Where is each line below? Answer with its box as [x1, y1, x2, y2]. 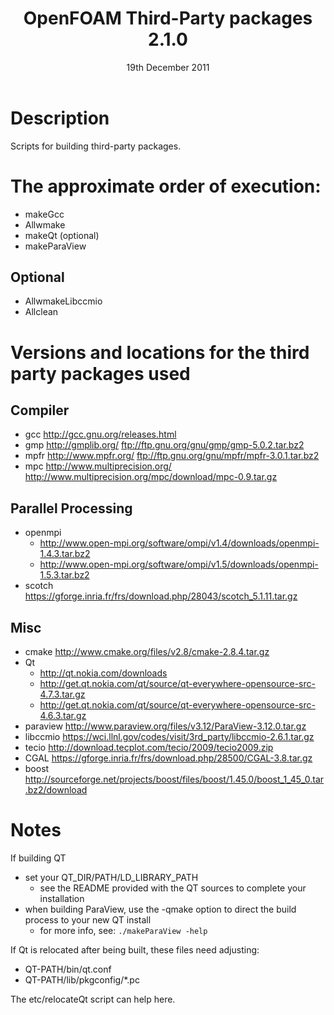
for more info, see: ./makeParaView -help [39, 925, 208, 936]
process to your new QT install [24, 914, 152, 926]
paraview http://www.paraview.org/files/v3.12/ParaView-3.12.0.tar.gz [24, 720, 307, 732]
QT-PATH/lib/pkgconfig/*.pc [24, 974, 140, 986]
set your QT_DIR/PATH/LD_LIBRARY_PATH [24, 872, 199, 883]
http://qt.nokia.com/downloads [39, 667, 168, 679]
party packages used [10, 362, 191, 385]
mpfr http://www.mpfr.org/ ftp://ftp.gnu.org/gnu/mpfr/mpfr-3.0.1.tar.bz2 [24, 450, 320, 462]
